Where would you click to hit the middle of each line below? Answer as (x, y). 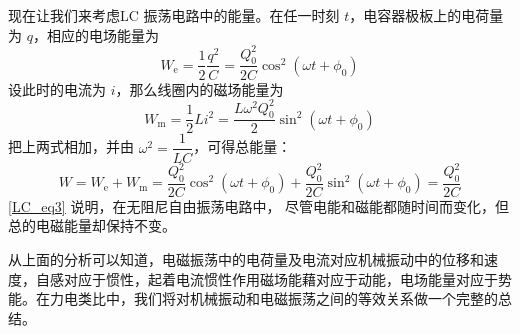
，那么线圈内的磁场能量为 (199, 88)
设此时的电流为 (57, 88)
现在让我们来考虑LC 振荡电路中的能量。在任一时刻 (174, 15)
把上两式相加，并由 (71, 146)
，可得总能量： (242, 146)
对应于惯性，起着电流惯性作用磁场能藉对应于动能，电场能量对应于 (280, 278)
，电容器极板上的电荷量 (426, 15)
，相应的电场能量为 (95, 34)
